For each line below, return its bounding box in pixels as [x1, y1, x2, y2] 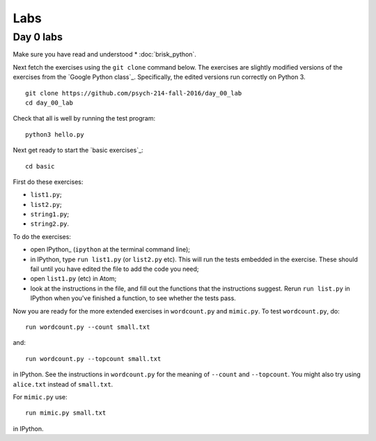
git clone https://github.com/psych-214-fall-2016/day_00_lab [25, 89, 242, 97]
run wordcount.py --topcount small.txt [25, 355, 162, 362]
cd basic [25, 162, 55, 170]
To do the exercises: [13, 232, 71, 240]
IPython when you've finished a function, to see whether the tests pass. [30, 294, 236, 302]
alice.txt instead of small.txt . [13, 380, 113, 388]
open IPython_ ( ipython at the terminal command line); [30, 245, 191, 254]
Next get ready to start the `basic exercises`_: [13, 146, 143, 155]
